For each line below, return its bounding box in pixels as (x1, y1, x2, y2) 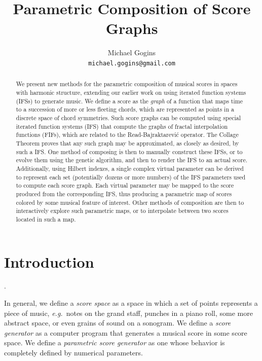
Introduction (4, 251, 94, 272)
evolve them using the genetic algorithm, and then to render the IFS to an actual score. (16, 156, 248, 164)
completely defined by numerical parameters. (4, 347, 143, 358)
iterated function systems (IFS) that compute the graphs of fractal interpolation (16, 122, 228, 130)
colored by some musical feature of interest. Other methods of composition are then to (16, 198, 244, 206)
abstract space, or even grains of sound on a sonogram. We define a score (4, 317, 231, 328)
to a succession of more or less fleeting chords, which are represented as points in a (16, 105, 234, 114)
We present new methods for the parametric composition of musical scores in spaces (16, 80, 238, 88)
